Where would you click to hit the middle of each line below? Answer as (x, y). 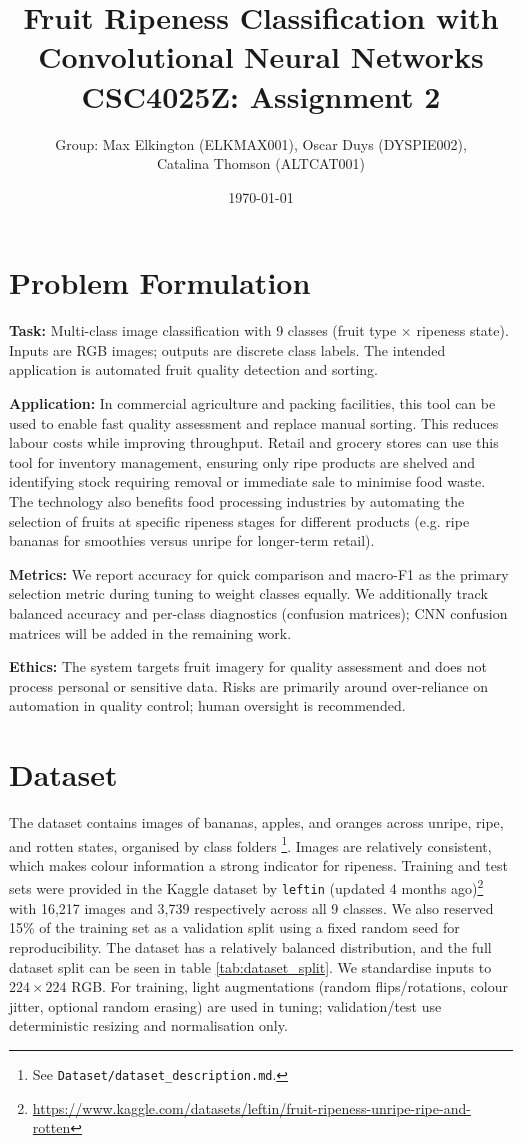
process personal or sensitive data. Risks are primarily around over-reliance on (249, 685)
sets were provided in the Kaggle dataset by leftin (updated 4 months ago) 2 (246, 887)
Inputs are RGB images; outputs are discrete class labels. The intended (227, 349)
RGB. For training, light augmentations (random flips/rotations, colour (289, 986)
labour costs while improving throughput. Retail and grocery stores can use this (254, 442)
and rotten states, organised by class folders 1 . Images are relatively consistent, (250, 844)
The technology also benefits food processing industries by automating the (237, 500)
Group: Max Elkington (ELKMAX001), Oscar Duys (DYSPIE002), (261, 143)
